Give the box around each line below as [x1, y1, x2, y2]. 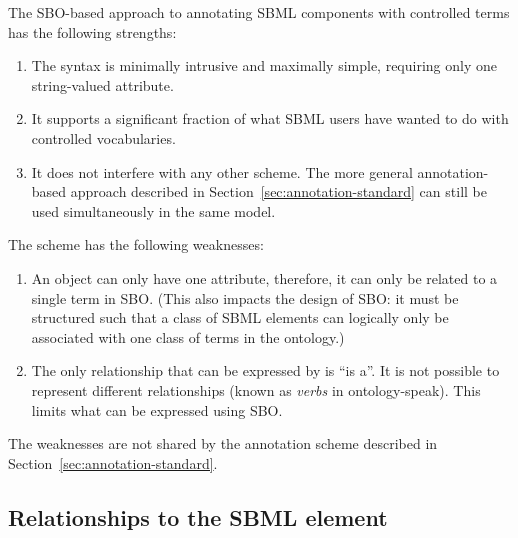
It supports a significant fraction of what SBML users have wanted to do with [31, 108, 509, 129]
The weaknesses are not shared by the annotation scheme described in [8, 433, 438, 454]
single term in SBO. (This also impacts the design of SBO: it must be [31, 287, 459, 308]
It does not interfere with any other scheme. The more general [31, 161, 413, 182]
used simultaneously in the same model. [31, 200, 276, 221]
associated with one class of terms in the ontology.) [31, 326, 345, 347]
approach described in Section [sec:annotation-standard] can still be [70, 181, 487, 202]
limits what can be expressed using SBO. [31, 399, 283, 420]
